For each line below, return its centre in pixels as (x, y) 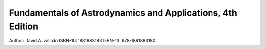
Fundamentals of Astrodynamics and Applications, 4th (123, 13)
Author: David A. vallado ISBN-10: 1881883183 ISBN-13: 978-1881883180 (82, 41)
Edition (24, 26)
